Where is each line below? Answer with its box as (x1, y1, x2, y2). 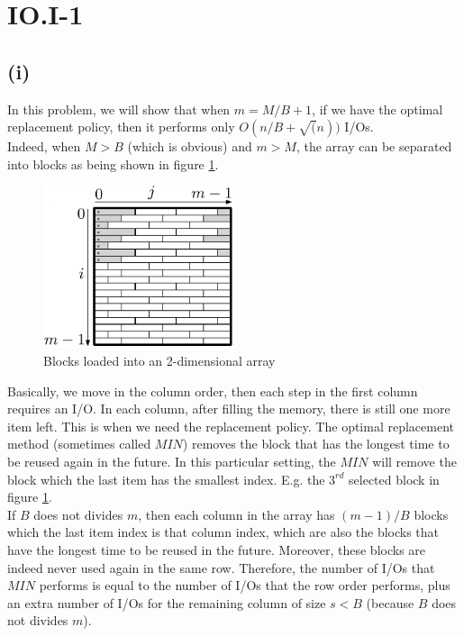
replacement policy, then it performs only (7, 117, 235, 136)
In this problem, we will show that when (7, 99, 231, 118)
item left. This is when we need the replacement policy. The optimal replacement (7, 416, 455, 435)
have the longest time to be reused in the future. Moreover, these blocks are (7, 540, 426, 559)
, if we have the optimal (312, 99, 443, 118)
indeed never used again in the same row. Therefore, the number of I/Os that (7, 558, 435, 577)
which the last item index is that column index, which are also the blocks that (7, 522, 440, 541)
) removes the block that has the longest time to (182, 434, 450, 453)
